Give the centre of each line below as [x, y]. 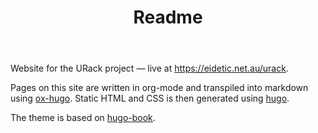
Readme [168, 17]
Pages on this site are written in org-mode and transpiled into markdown [159, 88]
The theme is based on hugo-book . [83, 118]
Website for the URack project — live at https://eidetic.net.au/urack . [149, 68]
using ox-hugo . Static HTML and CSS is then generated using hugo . [150, 98]
